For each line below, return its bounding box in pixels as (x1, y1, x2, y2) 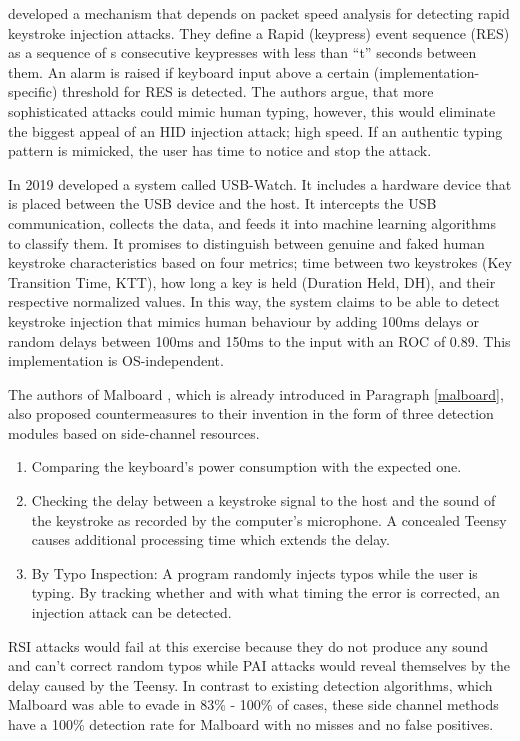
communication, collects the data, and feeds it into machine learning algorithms (8, 212, 496, 233)
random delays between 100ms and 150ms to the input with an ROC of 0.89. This (8, 330, 511, 351)
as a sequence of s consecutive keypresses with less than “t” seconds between (8, 42, 477, 63)
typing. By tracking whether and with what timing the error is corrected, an (31, 582, 500, 603)
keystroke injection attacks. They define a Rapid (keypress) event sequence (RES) (8, 22, 510, 43)
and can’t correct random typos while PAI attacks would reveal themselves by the (8, 655, 510, 676)
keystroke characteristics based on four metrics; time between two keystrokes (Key (8, 252, 512, 273)
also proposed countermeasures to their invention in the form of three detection (8, 403, 494, 424)
